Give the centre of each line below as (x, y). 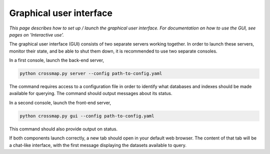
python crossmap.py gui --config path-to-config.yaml (87, 116)
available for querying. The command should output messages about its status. (91, 93)
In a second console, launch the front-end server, (60, 102)
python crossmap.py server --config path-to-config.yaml (91, 73)
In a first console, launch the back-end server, (57, 60)
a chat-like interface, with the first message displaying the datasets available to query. (98, 145)
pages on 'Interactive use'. (37, 34)
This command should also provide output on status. (63, 129)
